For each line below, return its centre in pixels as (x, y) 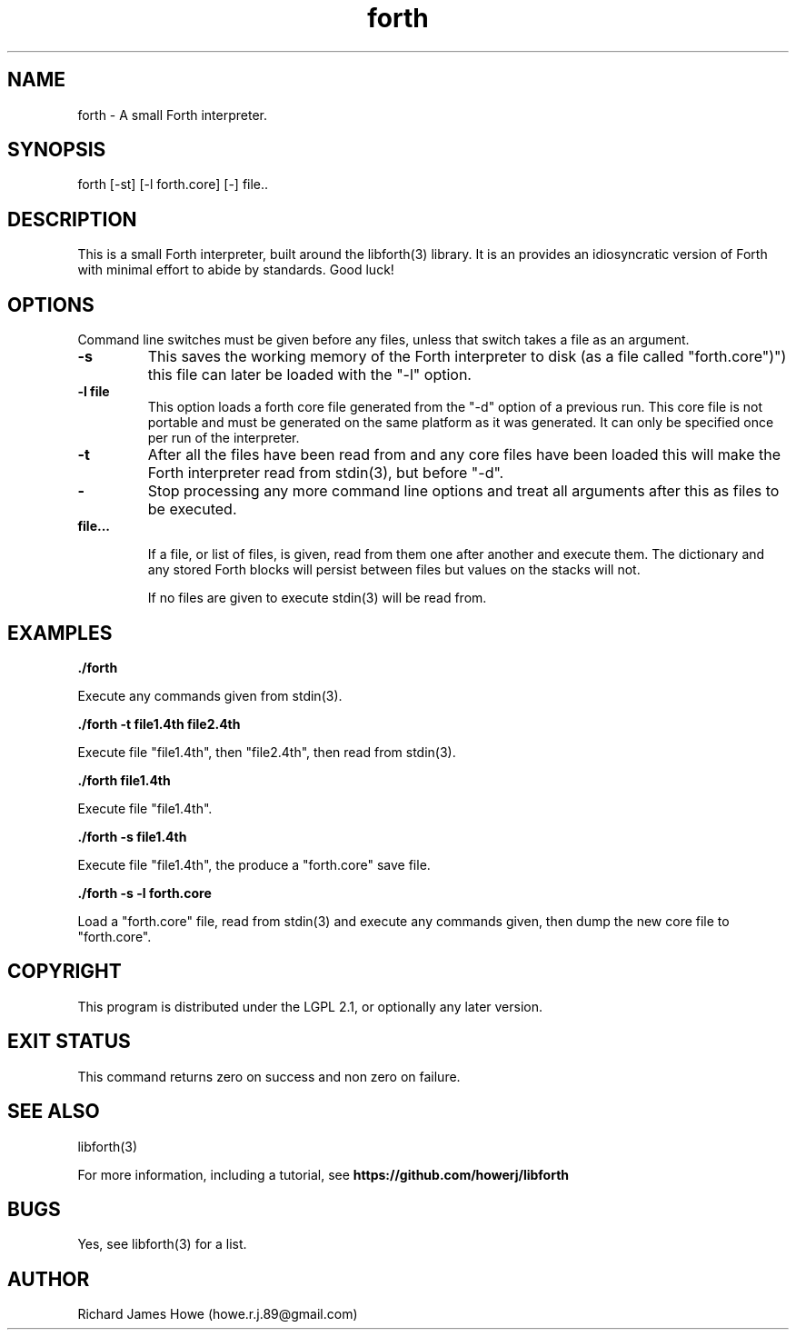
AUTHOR (49, 1279)
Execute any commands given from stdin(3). (210, 695)
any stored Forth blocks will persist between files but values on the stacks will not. (394, 570)
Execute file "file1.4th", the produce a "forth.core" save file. (254, 864)
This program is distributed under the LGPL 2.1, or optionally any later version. (310, 1006)
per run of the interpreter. (224, 438)
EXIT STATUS (69, 1042)
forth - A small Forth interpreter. (173, 115)
